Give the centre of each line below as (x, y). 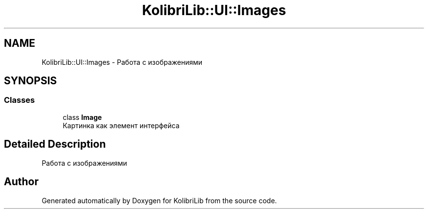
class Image (82, 117)
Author (21, 182)
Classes (20, 100)
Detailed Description (55, 144)
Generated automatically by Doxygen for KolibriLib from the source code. (159, 200)
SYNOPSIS (31, 81)
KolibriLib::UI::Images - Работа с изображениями (122, 62)
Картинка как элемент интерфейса (121, 125)
